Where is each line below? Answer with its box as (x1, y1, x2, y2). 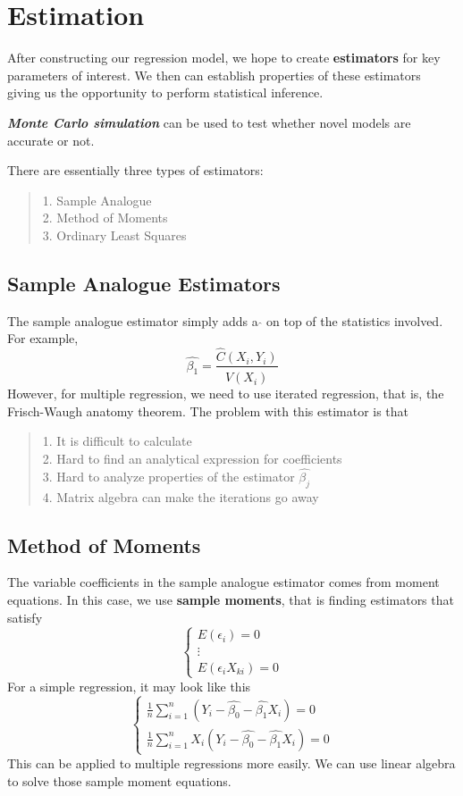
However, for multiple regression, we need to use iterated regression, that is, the (7, 384, 444, 403)
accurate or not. (7, 130, 95, 149)
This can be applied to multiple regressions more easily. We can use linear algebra (7, 753, 456, 772)
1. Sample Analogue (42, 190, 152, 209)
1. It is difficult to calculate (42, 432, 192, 450)
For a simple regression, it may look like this (7, 676, 251, 695)
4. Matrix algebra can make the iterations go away (42, 487, 319, 506)
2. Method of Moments (42, 208, 168, 227)
